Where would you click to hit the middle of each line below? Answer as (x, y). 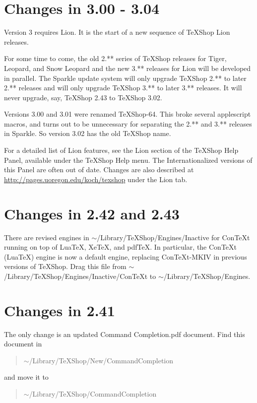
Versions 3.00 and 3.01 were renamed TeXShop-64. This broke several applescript (128, 114)
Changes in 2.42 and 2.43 (92, 213)
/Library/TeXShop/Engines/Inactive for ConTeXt (173, 237)
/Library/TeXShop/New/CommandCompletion (101, 360)
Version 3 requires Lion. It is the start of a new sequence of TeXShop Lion (117, 32)
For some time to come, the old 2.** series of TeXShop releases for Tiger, (115, 58)
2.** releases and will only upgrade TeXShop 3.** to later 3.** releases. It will (123, 88)
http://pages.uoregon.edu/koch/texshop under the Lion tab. (96, 179)
